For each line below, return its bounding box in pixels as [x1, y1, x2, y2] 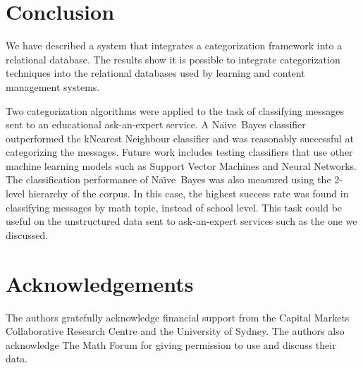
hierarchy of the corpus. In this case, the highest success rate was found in [27, 186, 349, 201]
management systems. [6, 79, 100, 94]
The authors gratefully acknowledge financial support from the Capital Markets [6, 309, 350, 324]
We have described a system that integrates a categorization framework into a [6, 38, 343, 53]
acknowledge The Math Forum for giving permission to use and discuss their [6, 337, 336, 352]
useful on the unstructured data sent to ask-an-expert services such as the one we [6, 214, 357, 228]
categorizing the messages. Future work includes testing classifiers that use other [6, 145, 353, 159]
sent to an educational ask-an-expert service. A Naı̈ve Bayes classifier [6, 117, 306, 132]
